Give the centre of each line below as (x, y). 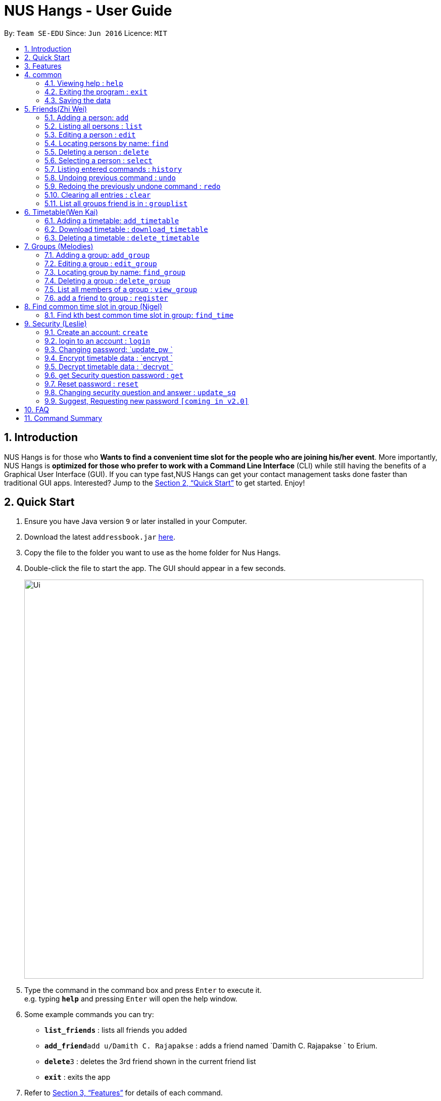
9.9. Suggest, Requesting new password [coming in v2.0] (147, 401)
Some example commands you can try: (89, 1015)
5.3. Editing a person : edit (90, 134)
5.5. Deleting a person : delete (97, 152)
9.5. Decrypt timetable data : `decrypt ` (109, 366)
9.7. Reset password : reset (91, 384)
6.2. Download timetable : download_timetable (126, 229)
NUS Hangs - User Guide (88, 11)
